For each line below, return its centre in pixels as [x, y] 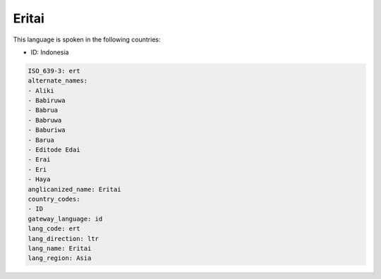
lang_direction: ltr [63, 238]
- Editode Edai [54, 150]
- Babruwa [45, 120]
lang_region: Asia [60, 258]
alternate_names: [58, 81]
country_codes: [54, 199]
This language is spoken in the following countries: [87, 39]
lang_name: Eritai [60, 248]
